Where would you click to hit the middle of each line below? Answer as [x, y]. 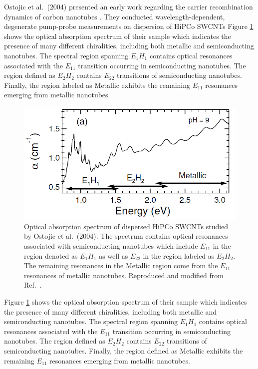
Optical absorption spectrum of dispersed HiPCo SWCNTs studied [126, 226]
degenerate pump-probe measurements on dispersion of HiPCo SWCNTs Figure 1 [129, 26]
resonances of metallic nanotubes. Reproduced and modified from [124, 275]
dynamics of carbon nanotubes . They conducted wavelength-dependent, [115, 16]
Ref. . [33, 285]
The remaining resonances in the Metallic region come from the [121, 265]
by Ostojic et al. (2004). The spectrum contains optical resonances [126, 236]
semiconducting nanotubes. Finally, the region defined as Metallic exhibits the [124, 350]
